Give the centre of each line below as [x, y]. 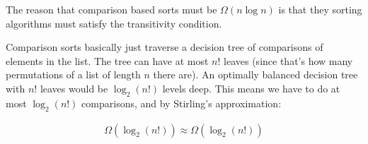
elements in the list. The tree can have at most [107, 60]
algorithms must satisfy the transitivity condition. [114, 23]
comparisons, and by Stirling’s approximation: [182, 103]
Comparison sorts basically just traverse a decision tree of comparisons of [165, 47]
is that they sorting [320, 9]
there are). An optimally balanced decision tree [255, 74]
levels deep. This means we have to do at [251, 88]
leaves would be [74, 88]
